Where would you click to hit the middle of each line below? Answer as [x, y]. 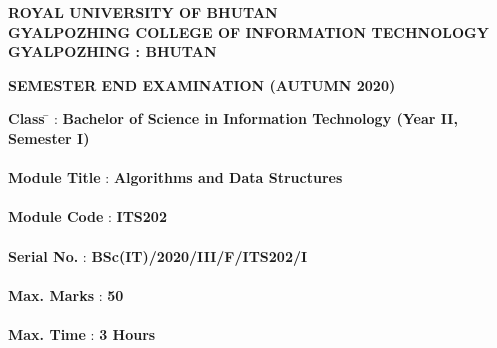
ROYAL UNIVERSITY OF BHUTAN [143, 12]
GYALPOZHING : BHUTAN [112, 51]
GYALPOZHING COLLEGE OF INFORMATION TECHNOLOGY [248, 31]
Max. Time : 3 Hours [82, 333]
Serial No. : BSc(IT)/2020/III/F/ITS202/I [158, 255]
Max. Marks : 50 [66, 294]
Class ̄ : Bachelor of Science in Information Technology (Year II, [233, 118]
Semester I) [49, 137]
